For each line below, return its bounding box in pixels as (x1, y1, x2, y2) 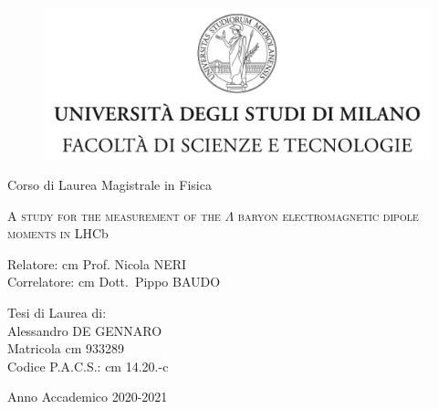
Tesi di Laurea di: (7, 303, 107, 322)
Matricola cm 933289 (7, 339, 124, 358)
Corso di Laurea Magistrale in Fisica (7, 175, 212, 194)
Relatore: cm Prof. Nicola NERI (7, 254, 187, 273)
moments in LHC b (7, 224, 109, 243)
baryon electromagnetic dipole (237, 205, 419, 225)
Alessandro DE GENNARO (7, 320, 162, 340)
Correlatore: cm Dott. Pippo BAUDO (7, 272, 221, 291)
